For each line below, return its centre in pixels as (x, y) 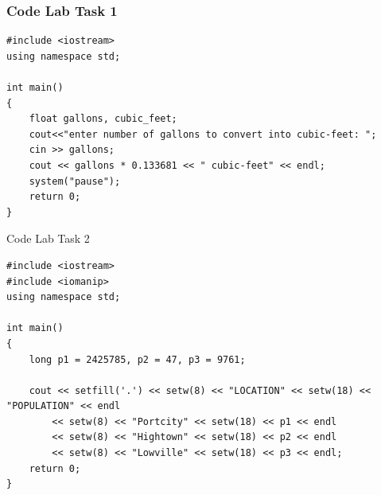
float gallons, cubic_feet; (103, 119)
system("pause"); (75, 181)
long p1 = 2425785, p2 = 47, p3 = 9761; (137, 359)
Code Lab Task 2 (48, 238)
